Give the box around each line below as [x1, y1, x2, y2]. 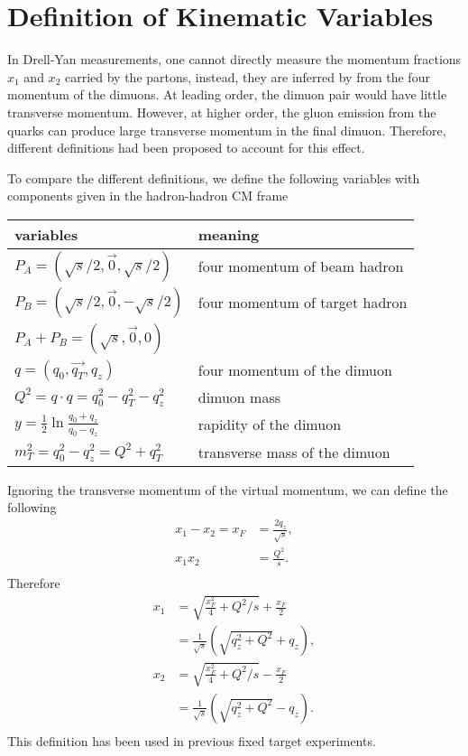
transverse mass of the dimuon [197, 441, 390, 462]
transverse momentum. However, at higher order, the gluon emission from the [7, 102, 436, 121]
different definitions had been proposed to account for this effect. [7, 138, 365, 157]
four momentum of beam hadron [197, 256, 404, 277]
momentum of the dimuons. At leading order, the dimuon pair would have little [7, 85, 447, 104]
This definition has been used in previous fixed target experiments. [7, 731, 376, 750]
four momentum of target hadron [197, 292, 408, 313]
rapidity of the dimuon [197, 414, 342, 435]
